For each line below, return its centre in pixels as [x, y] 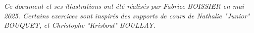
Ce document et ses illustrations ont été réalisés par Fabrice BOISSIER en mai [124, 6]
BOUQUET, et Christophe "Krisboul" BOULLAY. [80, 25]
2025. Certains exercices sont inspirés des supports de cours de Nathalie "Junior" [127, 15]
